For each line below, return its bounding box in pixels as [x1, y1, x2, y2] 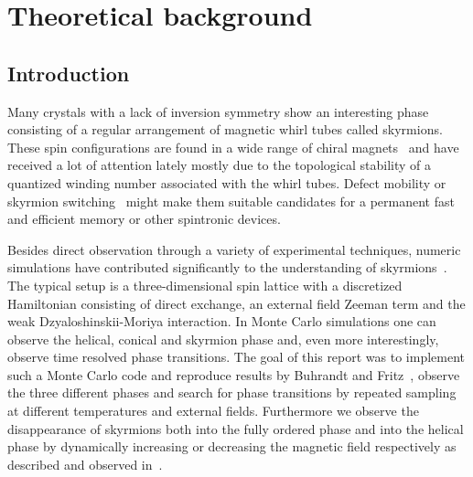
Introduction [7, 58, 130, 87]
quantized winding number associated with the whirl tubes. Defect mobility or [7, 173, 446, 192]
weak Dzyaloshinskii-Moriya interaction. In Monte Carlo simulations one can [7, 312, 436, 331]
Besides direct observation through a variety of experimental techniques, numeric [7, 239, 461, 259]
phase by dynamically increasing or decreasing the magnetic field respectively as [7, 437, 457, 456]
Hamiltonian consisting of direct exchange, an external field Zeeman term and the [7, 293, 466, 313]
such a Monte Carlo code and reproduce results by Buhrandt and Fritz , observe [7, 365, 460, 384]
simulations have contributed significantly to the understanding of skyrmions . [7, 258, 447, 277]
